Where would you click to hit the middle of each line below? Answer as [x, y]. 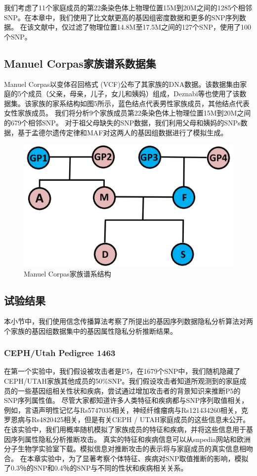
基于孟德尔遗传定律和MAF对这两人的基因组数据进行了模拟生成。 [123, 132]
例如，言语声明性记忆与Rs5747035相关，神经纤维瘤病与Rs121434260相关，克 [126, 410]
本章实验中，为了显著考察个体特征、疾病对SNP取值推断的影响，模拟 [138, 458]
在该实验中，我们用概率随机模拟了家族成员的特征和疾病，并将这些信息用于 [125, 429]
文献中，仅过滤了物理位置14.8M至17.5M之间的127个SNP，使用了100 [142, 27]
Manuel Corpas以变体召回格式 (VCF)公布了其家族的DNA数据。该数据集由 [122, 84]
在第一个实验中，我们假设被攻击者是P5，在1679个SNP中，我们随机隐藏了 [122, 371]
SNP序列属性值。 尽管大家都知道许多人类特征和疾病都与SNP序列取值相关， [126, 400]
